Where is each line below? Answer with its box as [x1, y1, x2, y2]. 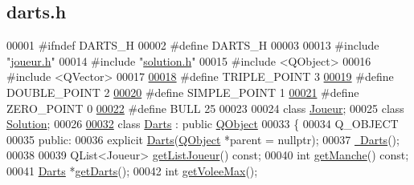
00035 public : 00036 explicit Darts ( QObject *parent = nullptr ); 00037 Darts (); [6, 131, 400, 147]
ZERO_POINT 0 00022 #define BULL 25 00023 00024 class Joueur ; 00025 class [6, 99, 404, 116]
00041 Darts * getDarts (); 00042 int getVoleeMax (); [6, 162, 258, 179]
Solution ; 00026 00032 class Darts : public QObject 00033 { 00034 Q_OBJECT [6, 115, 399, 132]
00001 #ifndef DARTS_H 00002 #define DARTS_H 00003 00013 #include [6, 37, 379, 54]
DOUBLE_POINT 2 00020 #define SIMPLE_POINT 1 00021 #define [6, 83, 359, 100]
